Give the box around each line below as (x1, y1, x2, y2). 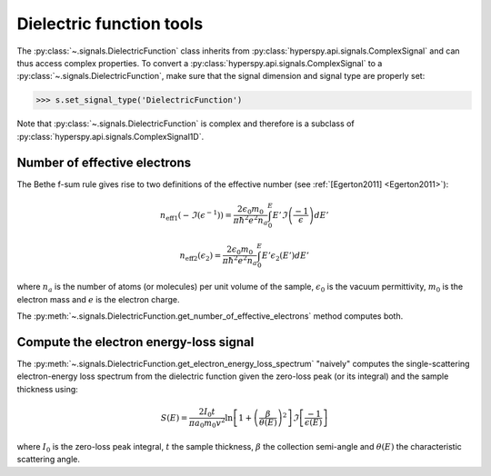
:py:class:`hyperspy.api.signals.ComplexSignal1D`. (16, 131, 205, 142)
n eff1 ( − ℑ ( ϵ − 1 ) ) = (159, 209, 232, 223)
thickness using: (16, 383, 79, 394)
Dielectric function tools (16, 14, 204, 34)
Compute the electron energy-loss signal (16, 334, 255, 350)
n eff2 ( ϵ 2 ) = (179, 250, 222, 263)
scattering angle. (16, 454, 81, 465)
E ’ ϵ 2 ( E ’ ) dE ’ (261, 250, 309, 263)
